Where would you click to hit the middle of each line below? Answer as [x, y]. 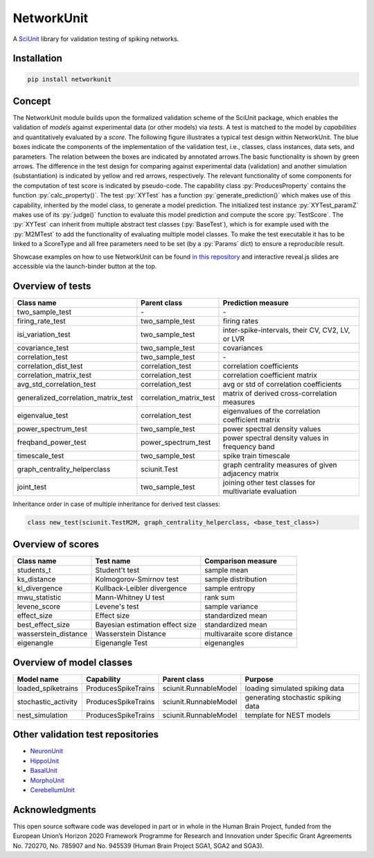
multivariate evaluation [260, 491]
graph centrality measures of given [280, 464]
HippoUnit [44, 761]
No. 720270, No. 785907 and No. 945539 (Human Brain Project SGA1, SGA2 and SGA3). [139, 846]
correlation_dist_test [50, 366]
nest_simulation [43, 715]
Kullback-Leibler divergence [141, 588]
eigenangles [225, 643]
